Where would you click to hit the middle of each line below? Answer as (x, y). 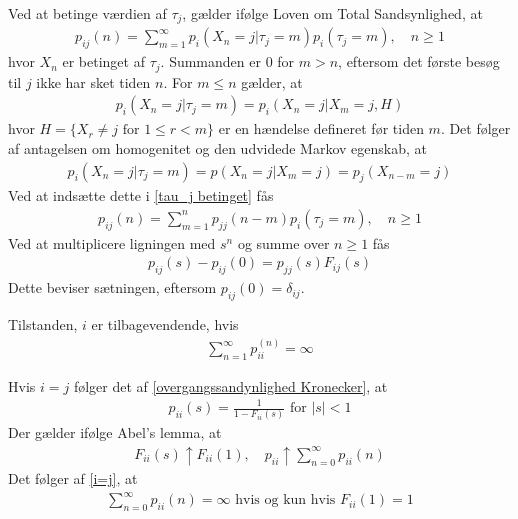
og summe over (283, 242)
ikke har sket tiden (93, 81)
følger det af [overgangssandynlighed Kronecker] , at (230, 385)
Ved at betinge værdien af (87, 13)
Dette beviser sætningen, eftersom (112, 287)
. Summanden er (210, 61)
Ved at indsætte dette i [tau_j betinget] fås (141, 195)
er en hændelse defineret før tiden (321, 128)
